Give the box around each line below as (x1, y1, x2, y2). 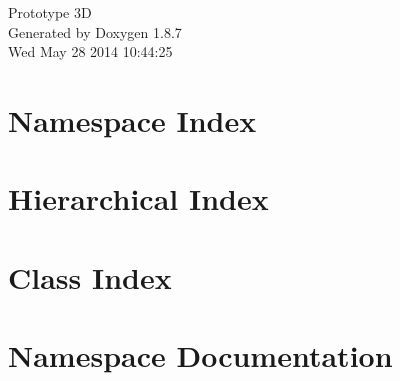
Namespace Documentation (8, 335, 393, 376)
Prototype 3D (8, 2, 92, 22)
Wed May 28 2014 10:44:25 (8, 41, 173, 62)
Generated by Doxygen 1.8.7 (8, 21, 182, 42)
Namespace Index (8, 99, 257, 140)
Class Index (8, 256, 172, 297)
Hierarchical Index (8, 178, 269, 219)
